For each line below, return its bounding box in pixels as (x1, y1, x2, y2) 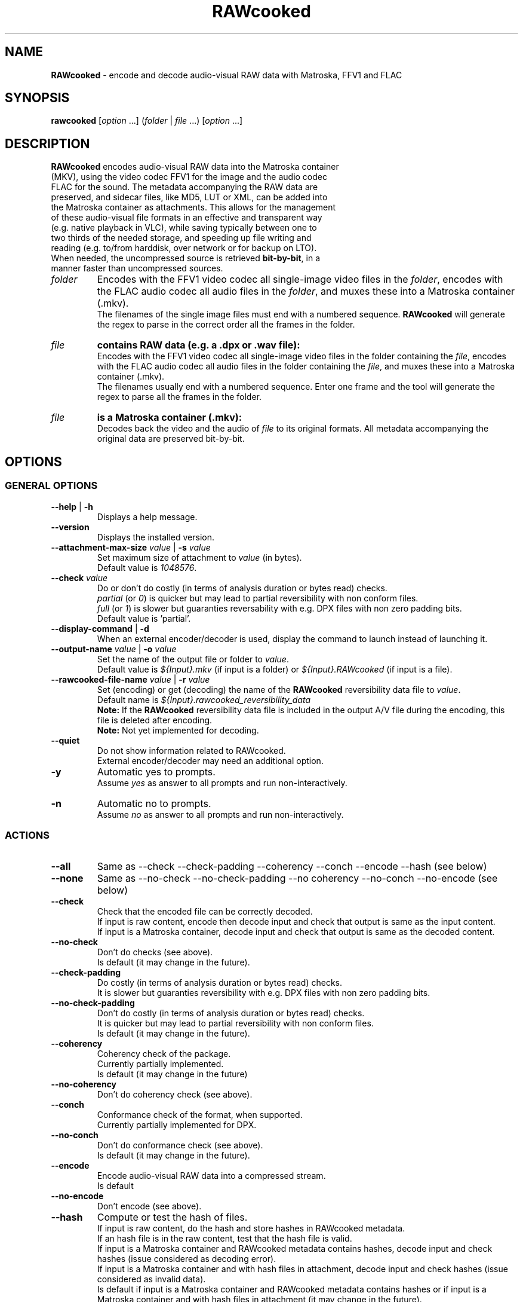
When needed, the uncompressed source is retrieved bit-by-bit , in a (51, 253, 320, 264)
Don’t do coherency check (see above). (97, 1089, 253, 1100)
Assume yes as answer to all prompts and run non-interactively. (97, 777, 347, 788)
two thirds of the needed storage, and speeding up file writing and (51, 233, 312, 243)
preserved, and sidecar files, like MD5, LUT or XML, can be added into (51, 192, 328, 203)
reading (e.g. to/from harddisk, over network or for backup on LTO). (51, 243, 317, 253)
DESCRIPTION (5, 136, 90, 151)
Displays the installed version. (97, 531, 214, 542)
